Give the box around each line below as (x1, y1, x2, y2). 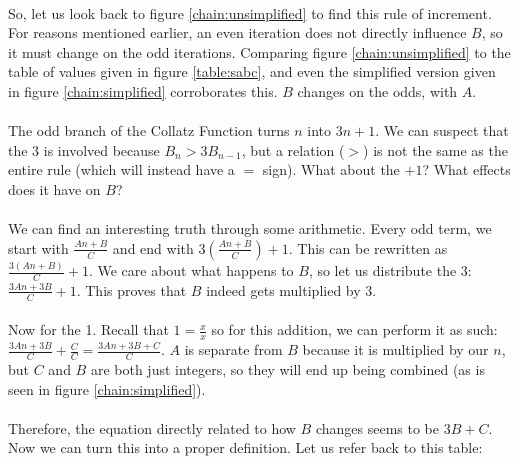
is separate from (184, 339, 283, 360)
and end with (112, 237, 194, 258)
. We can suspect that (375, 120, 509, 141)
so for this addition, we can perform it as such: (211, 319, 498, 340)
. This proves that (76, 279, 187, 300)
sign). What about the (262, 159, 400, 180)
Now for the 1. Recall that (8, 319, 169, 340)
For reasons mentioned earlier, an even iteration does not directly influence (8, 22, 467, 43)
